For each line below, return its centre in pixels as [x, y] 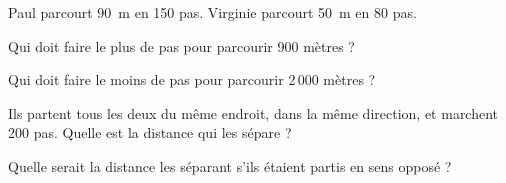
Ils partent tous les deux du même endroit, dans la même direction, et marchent [253, 112]
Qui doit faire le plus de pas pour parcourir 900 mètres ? [181, 45]
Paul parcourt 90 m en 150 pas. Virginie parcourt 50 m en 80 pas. [212, 12]
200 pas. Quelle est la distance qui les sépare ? [150, 132]
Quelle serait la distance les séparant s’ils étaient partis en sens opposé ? [230, 165]
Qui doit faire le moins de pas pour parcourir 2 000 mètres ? [192, 79]
